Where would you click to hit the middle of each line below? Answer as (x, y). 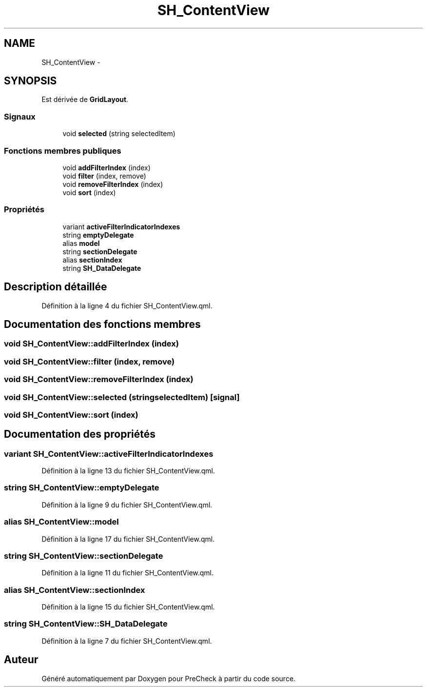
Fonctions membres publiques (63, 151)
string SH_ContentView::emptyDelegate (82, 488)
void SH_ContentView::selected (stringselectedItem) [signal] (122, 397)
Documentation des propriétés (80, 434)
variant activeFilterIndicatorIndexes (121, 226)
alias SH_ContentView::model (61, 522)
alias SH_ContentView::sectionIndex (75, 590)
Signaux (20, 116)
